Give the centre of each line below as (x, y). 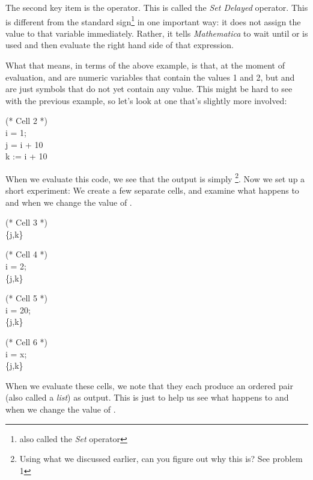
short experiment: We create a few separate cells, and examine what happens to (152, 190)
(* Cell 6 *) (26, 341)
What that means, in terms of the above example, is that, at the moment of (145, 65)
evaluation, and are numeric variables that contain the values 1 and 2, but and (150, 77)
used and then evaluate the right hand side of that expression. (120, 45)
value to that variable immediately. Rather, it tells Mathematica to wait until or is (157, 33)
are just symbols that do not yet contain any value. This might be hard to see (149, 89)
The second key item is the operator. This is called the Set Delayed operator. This (157, 7)
